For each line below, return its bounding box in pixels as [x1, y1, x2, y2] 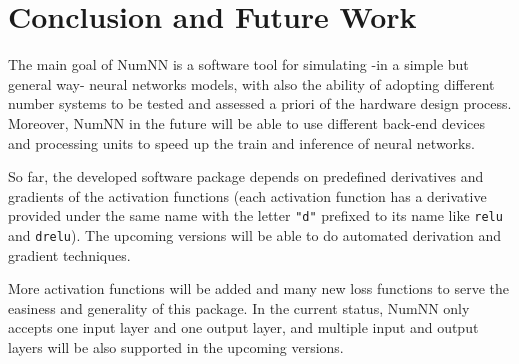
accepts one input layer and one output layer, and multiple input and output [8, 317, 479, 338]
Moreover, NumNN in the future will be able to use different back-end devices [8, 112, 486, 133]
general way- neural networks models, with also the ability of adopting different [8, 73, 495, 94]
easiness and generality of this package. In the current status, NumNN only [8, 297, 470, 318]
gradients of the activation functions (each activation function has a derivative [8, 185, 487, 206]
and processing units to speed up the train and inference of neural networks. [8, 132, 475, 153]
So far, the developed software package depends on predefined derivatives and [8, 166, 484, 187]
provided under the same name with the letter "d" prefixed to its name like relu [8, 205, 503, 226]
